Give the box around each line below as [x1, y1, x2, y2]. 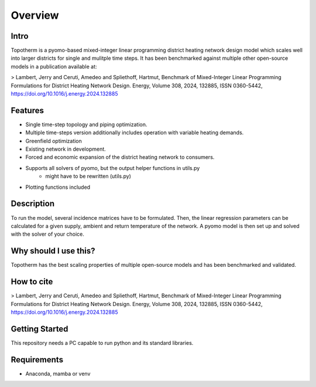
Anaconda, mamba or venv [25, 370, 91, 377]
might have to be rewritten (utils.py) [45, 173, 132, 180]
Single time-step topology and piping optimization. [25, 121, 147, 128]
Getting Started [11, 324, 68, 334]
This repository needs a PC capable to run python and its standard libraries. [11, 339, 194, 346]
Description [11, 199, 55, 209]
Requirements [11, 355, 64, 365]
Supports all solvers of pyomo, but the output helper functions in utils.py [25, 164, 200, 171]
